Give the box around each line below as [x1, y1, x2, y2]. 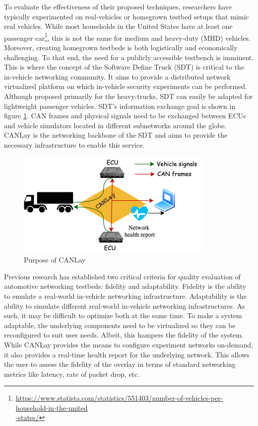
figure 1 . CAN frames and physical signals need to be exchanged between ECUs [4, 110, 246, 121]
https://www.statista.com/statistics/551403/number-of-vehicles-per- [15, 393, 223, 403]
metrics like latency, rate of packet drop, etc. [4, 368, 140, 379]
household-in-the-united [15, 402, 88, 413]
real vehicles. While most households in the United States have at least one [4, 21, 233, 31]
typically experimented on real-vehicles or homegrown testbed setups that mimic [4, 11, 249, 21]
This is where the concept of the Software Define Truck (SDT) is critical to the [4, 62, 245, 72]
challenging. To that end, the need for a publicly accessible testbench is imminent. [4, 52, 254, 62]
